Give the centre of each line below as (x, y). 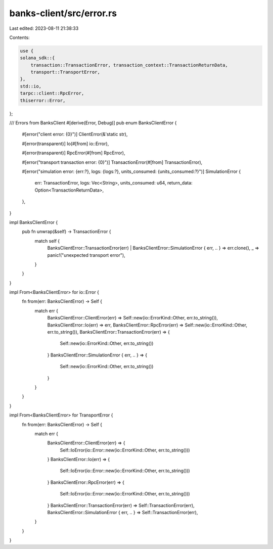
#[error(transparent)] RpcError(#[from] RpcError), (74, 153)
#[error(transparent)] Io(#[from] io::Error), (65, 144)
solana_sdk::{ (37, 58)
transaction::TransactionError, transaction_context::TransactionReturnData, (129, 65)
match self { (47, 241)
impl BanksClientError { (34, 222)
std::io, (31, 86)
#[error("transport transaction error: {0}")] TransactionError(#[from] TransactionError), (112, 162)
